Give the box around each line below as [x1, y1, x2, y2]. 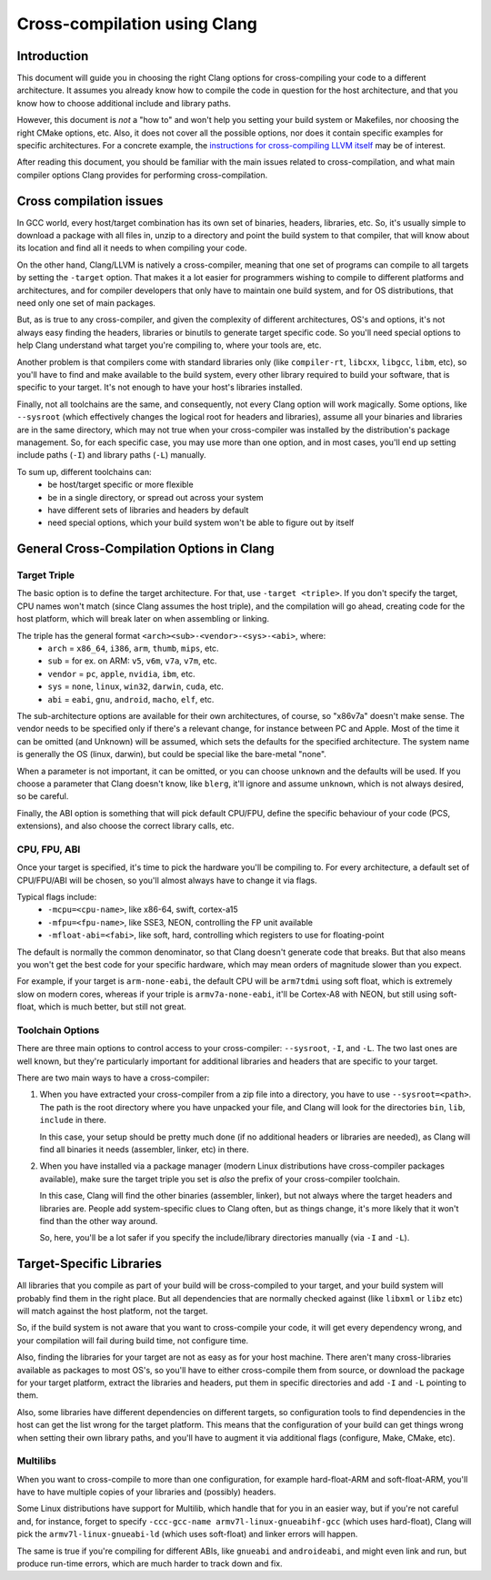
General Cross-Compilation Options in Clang [16, 542, 275, 557]
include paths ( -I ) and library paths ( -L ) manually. [16, 450, 206, 461]
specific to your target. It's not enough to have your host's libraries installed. [16, 382, 304, 393]
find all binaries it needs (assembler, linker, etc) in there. [39, 1144, 249, 1155]
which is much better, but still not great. [37, 1001, 186, 1012]
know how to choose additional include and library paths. [16, 97, 232, 108]
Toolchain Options [16, 1024, 100, 1037]
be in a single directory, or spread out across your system [47, 491, 264, 502]
